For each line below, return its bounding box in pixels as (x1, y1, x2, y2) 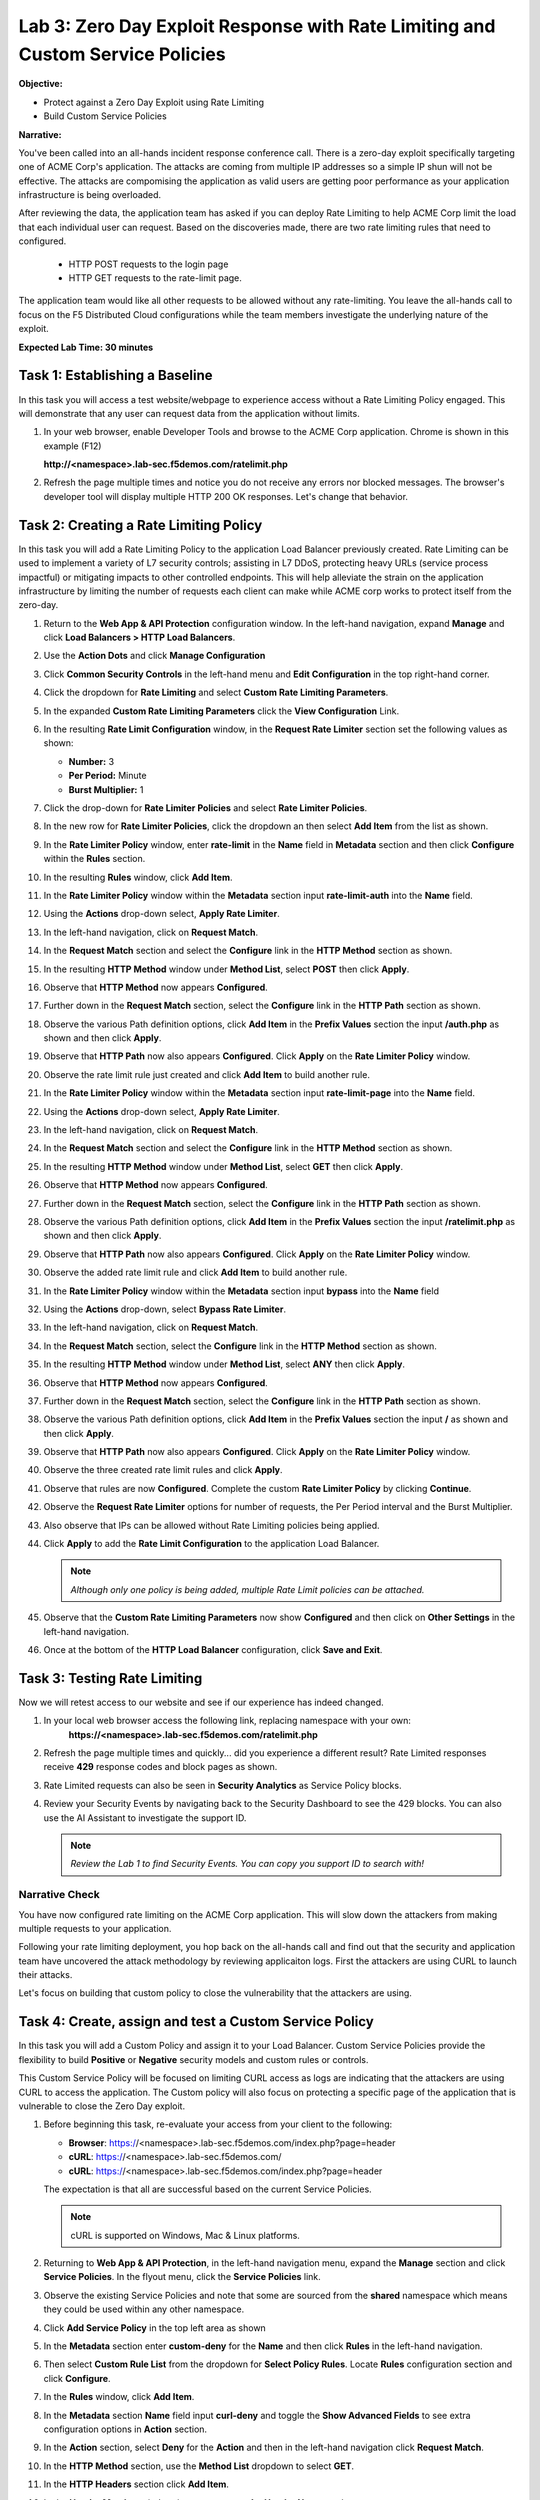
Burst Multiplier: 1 (68, 783, 144, 795)
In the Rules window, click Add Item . (43, 2391, 195, 2403)
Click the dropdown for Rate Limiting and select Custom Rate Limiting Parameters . (43, 686, 389, 699)
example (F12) (43, 440, 102, 452)
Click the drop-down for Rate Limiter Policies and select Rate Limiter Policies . (43, 802, 368, 814)
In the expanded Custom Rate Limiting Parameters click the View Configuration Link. (43, 705, 400, 717)
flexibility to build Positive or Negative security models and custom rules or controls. (18, 2053, 369, 2065)
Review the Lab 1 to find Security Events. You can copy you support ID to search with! (70, 1858, 425, 1870)
